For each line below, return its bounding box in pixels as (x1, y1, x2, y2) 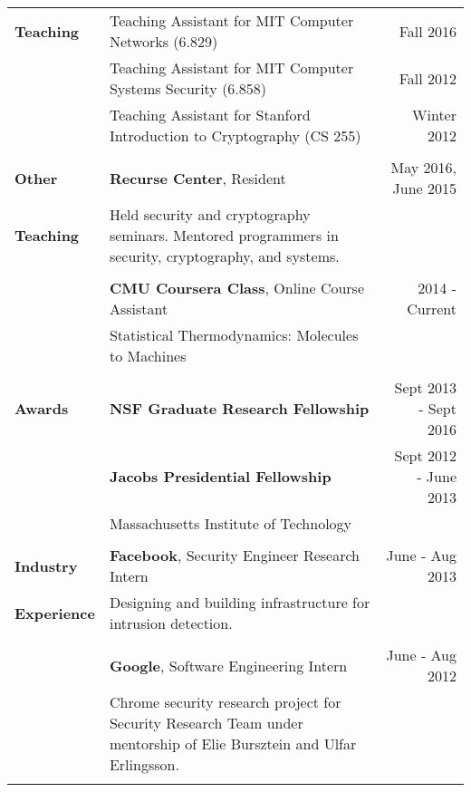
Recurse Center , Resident (109, 167, 286, 188)
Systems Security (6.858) (109, 78, 267, 99)
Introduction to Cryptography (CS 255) (109, 125, 361, 146)
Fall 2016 (399, 20, 457, 42)
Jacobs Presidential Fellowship (109, 466, 332, 487)
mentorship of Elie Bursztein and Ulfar (109, 733, 357, 754)
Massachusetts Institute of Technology (109, 513, 352, 534)
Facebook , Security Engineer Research (109, 545, 360, 565)
